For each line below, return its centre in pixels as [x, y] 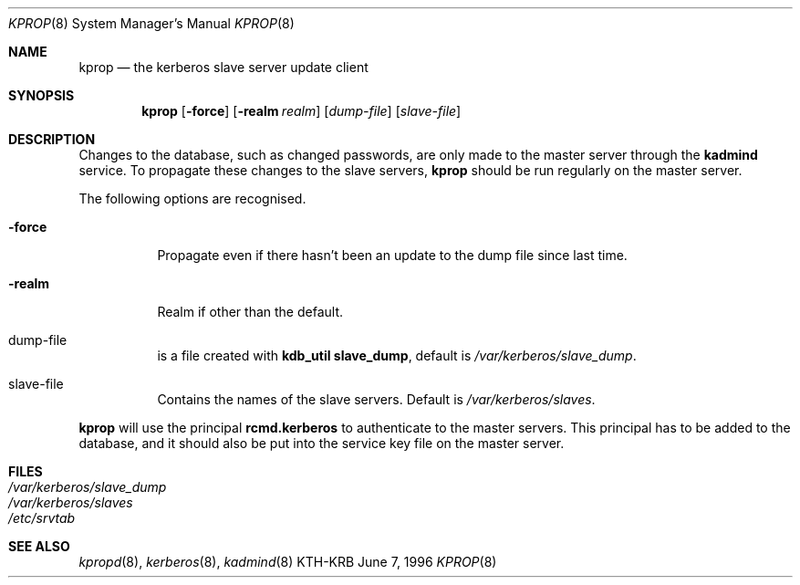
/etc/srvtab [42, 518]
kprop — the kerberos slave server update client [223, 67]
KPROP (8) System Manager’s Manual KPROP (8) [151, 23]
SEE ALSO [39, 546]
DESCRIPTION [52, 139]
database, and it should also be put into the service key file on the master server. [322, 443]
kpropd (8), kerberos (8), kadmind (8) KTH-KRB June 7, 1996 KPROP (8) [288, 562]
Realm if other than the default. [250, 312]
